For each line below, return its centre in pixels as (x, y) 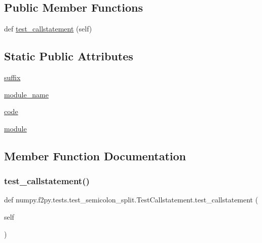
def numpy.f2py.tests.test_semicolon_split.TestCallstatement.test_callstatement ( (131, 200)
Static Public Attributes (69, 56)
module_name (26, 94)
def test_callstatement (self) (48, 29)
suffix (12, 77)
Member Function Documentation (95, 155)
